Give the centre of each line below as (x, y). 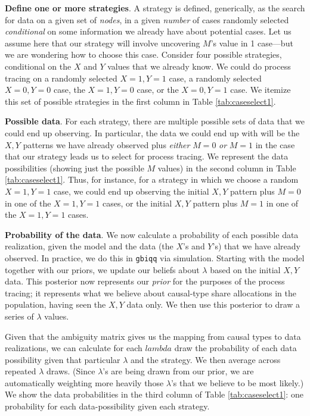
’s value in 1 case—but (252, 43)
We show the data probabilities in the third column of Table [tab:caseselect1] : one (154, 394)
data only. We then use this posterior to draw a (213, 304)
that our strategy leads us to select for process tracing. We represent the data (147, 156)
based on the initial (245, 269)
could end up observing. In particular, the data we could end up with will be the (152, 132)
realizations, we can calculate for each (74, 348)
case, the (69, 90)
